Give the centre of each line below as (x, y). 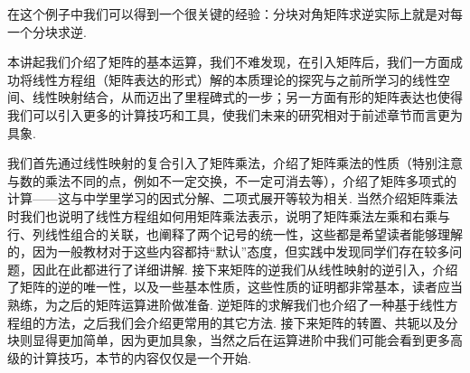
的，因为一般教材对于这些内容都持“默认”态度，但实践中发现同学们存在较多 (229, 252)
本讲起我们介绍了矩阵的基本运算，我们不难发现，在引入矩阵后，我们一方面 (229, 62)
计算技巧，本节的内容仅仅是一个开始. (141, 357)
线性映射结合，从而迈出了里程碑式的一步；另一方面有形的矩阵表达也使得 (247, 97)
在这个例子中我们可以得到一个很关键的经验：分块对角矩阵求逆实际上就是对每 (235, 14)
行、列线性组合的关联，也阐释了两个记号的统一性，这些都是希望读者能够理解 (235, 233)
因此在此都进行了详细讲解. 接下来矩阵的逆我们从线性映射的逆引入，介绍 (245, 269)
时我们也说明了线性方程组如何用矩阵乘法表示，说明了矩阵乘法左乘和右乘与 (229, 215)
